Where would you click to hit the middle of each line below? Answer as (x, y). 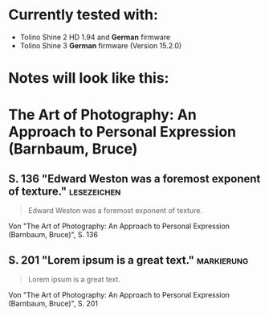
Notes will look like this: (89, 78)
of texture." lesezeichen (65, 191)
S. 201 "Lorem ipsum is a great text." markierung (128, 260)
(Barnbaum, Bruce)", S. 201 (53, 303)
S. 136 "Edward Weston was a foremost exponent (134, 179)
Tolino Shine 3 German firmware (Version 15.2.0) (101, 45)
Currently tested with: (84, 15)
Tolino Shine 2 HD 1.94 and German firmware (95, 37)
